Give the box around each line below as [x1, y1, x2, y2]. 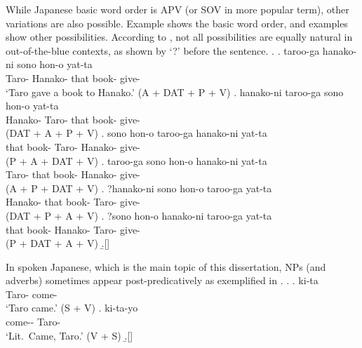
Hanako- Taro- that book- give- [6, 112, 140, 126]
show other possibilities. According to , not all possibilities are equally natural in [6, 29, 353, 44]
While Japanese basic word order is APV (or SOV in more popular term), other [6, 2, 349, 16]
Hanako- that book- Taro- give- [6, 194, 140, 209]
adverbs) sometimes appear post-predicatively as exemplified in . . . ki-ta [6, 273, 319, 288]
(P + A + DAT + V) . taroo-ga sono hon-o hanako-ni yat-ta [6, 153, 267, 168]
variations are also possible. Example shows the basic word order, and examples [6, 15, 348, 30]
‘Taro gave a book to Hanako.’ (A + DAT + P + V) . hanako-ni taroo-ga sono [6, 84, 344, 99]
